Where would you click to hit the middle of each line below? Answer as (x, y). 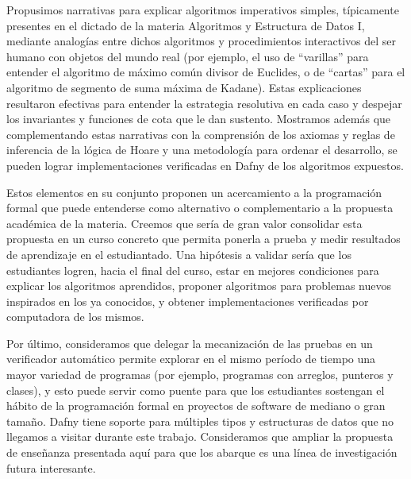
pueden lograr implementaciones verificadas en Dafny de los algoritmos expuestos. (205, 165)
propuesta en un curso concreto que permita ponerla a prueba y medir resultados (204, 239)
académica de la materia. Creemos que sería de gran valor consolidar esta (184, 223)
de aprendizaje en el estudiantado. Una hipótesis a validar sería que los (179, 254)
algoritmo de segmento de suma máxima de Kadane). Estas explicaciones (184, 87)
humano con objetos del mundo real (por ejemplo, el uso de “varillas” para (188, 56)
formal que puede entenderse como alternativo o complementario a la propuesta (200, 208)
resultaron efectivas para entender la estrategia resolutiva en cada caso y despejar (204, 103)
